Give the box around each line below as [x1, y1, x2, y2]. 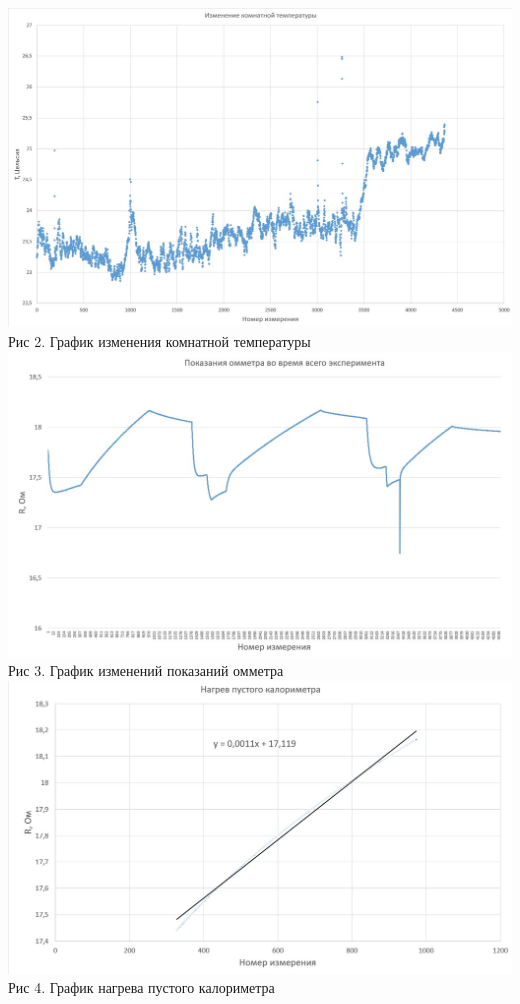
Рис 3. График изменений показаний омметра [8, 660, 284, 681]
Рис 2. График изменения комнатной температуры [8, 331, 311, 352]
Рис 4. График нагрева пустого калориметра [8, 977, 275, 998]
